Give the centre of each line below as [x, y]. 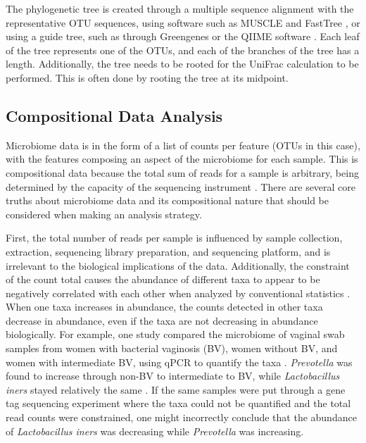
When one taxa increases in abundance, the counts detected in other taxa [164, 307]
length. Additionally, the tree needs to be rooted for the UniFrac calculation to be [182, 64]
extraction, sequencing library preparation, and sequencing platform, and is [168, 251]
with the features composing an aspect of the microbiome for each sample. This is [182, 159]
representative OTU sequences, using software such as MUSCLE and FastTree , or [183, 22]
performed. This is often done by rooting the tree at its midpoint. [147, 77]
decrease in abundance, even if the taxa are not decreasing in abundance [162, 320]
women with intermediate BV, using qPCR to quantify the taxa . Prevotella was [179, 362]
